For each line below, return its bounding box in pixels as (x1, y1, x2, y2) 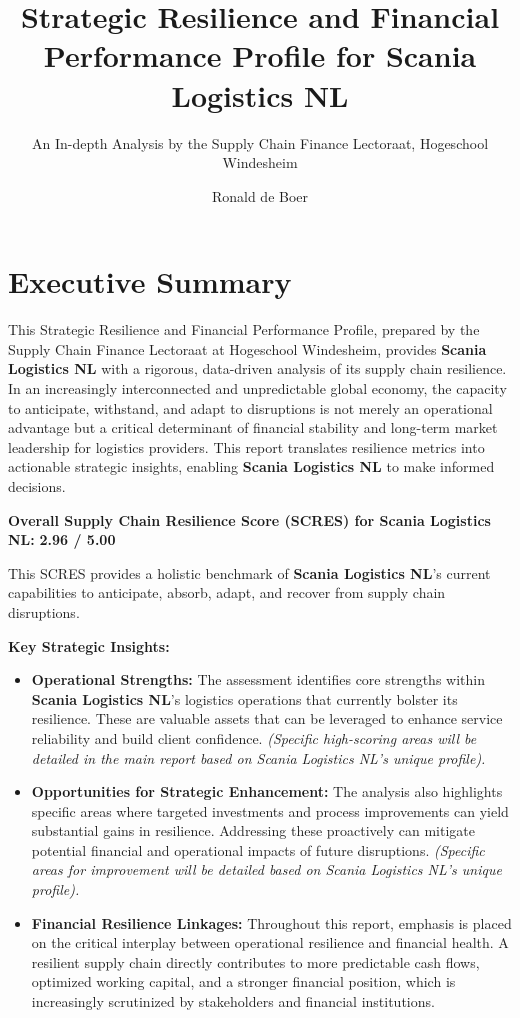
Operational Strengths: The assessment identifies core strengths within (31, 669, 485, 690)
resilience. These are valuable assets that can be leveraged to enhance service (31, 708, 503, 729)
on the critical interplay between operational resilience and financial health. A (31, 932, 509, 953)
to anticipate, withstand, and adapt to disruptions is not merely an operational (8, 397, 493, 418)
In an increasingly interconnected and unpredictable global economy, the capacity (8, 378, 507, 398)
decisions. (8, 475, 66, 496)
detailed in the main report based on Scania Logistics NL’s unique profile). (31, 747, 486, 768)
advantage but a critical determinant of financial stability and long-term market (8, 417, 498, 438)
